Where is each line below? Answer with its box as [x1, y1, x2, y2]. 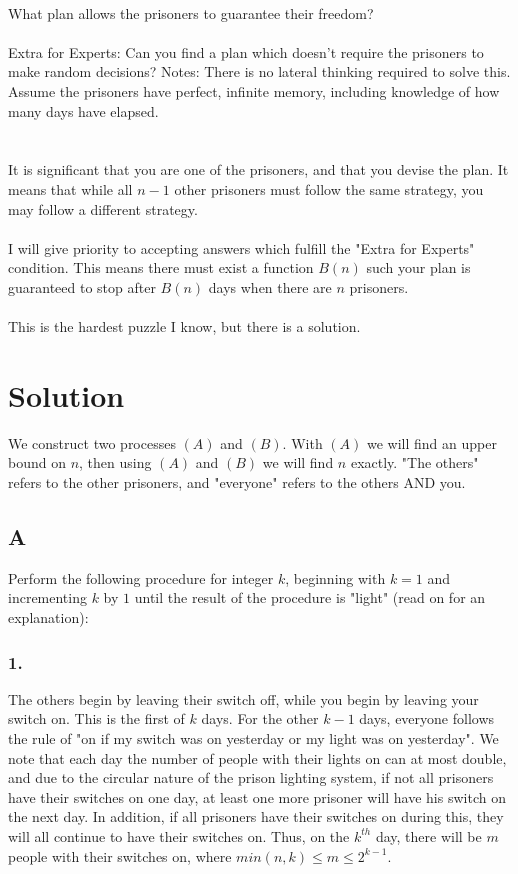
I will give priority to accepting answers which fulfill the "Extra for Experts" [8, 237, 475, 258]
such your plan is [366, 257, 471, 278]
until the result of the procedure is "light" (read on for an [134, 587, 486, 608]
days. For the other [201, 708, 319, 729]
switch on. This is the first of [8, 708, 185, 729]
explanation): [8, 606, 89, 627]
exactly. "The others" [350, 452, 479, 473]
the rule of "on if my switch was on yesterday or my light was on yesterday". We [8, 727, 499, 748]
